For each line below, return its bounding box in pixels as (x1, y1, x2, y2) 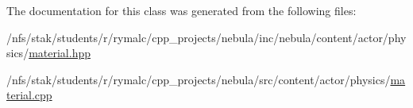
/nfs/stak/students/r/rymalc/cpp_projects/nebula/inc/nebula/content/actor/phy (6, 29, 407, 45)
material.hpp (29, 44, 91, 61)
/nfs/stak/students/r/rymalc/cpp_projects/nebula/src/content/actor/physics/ (6, 71, 391, 87)
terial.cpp (6, 87, 52, 103)
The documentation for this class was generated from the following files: (6, 2, 357, 18)
